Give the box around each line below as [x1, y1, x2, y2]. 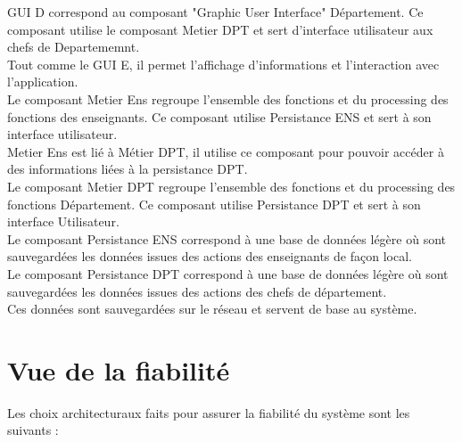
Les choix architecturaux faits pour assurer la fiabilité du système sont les [7, 403, 410, 422]
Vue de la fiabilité [7, 351, 230, 388]
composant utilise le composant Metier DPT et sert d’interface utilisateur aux [7, 20, 433, 38]
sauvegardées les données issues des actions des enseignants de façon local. [7, 247, 412, 266]
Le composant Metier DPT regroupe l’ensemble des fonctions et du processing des [7, 176, 456, 195]
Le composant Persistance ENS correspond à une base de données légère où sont [7, 229, 446, 248]
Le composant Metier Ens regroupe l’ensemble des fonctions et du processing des [7, 89, 449, 108]
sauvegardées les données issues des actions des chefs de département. [7, 282, 387, 300]
